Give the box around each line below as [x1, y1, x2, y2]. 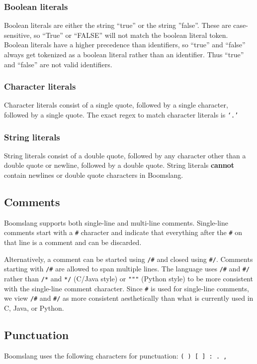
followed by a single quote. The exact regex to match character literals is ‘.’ [4, 110, 239, 120]
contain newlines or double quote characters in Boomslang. [4, 170, 183, 180]
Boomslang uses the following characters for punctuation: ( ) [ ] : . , [4, 350, 227, 361]
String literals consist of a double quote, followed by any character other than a [4, 150, 246, 160]
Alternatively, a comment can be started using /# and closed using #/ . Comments [4, 253, 253, 264]
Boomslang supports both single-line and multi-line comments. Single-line [4, 217, 228, 228]
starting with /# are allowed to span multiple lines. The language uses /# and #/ [4, 263, 250, 274]
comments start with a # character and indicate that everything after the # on [4, 227, 243, 238]
